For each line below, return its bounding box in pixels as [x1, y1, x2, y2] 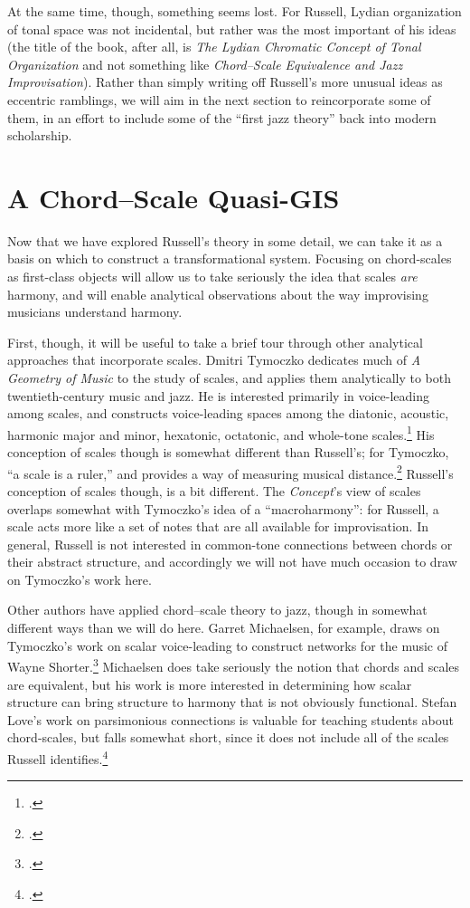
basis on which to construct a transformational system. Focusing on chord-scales [7, 249, 452, 268]
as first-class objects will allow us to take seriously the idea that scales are [7, 267, 418, 286]
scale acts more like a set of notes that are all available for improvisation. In [7, 517, 428, 536]
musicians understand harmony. [7, 302, 183, 321]
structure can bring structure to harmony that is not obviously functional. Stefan [7, 693, 457, 712]
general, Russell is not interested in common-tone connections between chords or [7, 534, 453, 553]
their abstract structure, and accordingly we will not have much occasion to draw [7, 552, 457, 571]
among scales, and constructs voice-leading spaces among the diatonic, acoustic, [7, 404, 449, 423]
